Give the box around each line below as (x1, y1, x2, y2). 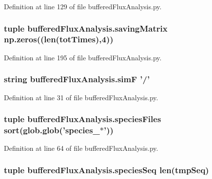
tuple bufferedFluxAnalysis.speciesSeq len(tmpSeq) (4, 163, 209, 176)
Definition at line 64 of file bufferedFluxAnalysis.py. (4, 143, 158, 153)
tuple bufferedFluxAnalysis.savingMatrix (4, 22, 168, 34)
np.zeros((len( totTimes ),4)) (4, 33, 114, 45)
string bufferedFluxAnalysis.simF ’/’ (4, 73, 150, 85)
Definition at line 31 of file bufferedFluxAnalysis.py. (4, 92, 158, 102)
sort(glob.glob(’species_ (4, 124, 100, 136)
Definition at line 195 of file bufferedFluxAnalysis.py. (4, 52, 162, 62)
